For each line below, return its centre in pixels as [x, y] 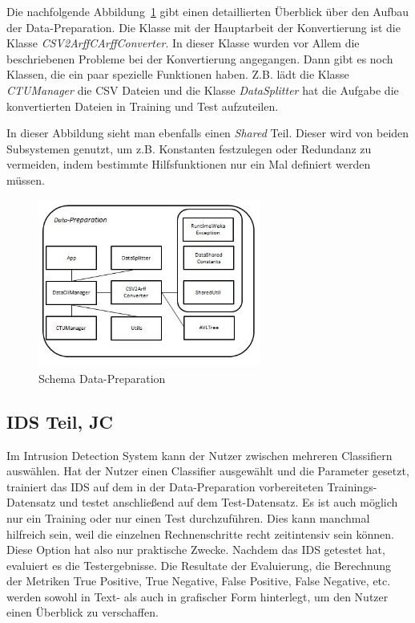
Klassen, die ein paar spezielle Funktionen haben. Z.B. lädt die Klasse [178, 74]
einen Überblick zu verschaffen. [83, 612]
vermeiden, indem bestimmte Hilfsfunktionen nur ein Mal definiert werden [189, 164]
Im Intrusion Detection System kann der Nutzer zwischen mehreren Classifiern [199, 455]
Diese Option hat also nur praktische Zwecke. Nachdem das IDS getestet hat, [196, 550]
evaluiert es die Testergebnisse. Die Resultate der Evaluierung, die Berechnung [199, 565]
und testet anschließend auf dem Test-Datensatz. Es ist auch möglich [228, 502]
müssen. [26, 179]
